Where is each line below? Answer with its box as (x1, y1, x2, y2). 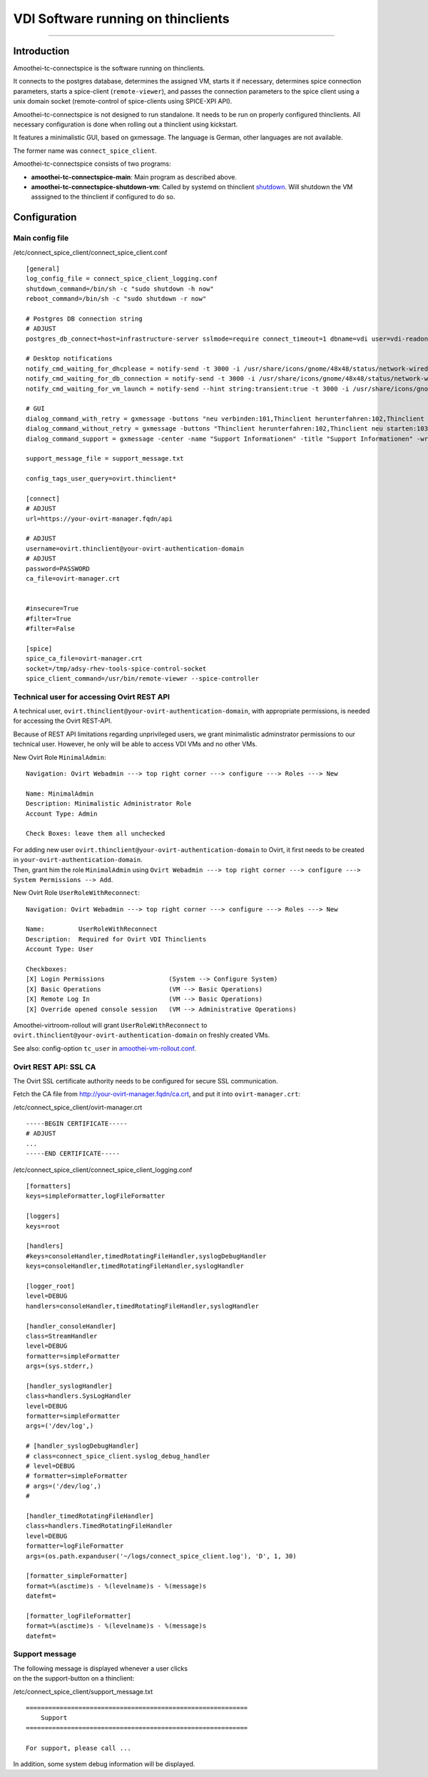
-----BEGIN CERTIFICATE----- (26, 1120, 128, 1128)
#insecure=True (26, 604, 79, 613)
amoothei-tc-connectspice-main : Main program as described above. (31, 172, 237, 181)
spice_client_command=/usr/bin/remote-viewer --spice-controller (26, 674, 260, 682)
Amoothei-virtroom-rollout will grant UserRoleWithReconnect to (13, 1021, 208, 1029)
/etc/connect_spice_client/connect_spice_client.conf (13, 248, 168, 256)
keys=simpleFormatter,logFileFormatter (26, 1192, 165, 1200)
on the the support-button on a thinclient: (13, 1674, 135, 1683)
